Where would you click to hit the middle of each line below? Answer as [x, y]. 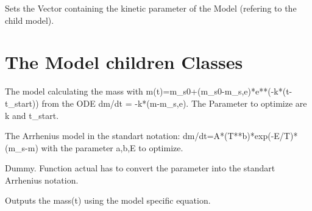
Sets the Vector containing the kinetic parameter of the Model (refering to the [151, 8]
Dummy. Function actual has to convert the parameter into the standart [140, 168]
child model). [30, 20]
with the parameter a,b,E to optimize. [112, 147]
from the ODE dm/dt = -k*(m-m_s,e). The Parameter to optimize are [174, 103]
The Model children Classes [124, 62]
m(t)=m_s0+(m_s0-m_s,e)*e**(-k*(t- [219, 91]
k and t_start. [32, 115]
